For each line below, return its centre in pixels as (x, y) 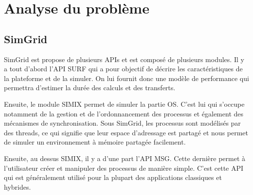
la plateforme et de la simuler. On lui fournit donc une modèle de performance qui (126, 78)
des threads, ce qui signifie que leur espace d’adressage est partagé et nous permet (126, 132)
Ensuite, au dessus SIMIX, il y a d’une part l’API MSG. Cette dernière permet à (125, 158)
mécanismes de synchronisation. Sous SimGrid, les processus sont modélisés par (122, 123)
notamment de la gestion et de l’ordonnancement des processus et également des (124, 113)
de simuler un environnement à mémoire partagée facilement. (95, 142)
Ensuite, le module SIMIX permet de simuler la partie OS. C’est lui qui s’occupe (124, 104)
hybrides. (18, 187)
